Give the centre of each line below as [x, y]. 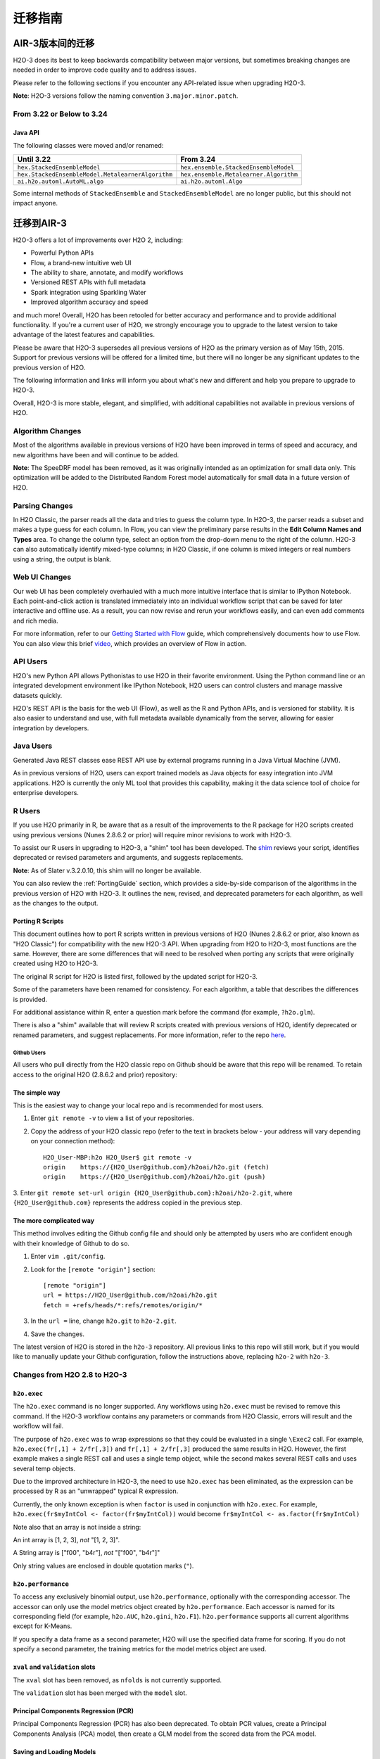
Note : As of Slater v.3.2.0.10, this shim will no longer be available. [107, 870]
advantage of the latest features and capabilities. [84, 335]
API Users [30, 661]
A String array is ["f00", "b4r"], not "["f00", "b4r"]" [87, 1553]
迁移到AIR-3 [40, 223]
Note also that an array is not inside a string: [77, 1527]
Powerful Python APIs [62, 253]
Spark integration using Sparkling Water [89, 292]
